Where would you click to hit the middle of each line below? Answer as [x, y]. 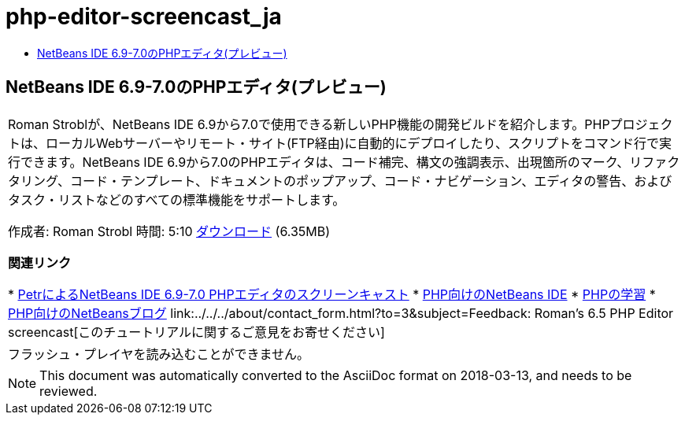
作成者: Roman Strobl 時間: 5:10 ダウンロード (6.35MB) [169, 231]
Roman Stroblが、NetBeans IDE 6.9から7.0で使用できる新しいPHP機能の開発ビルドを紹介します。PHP [309, 124]
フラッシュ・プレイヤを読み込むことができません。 [159, 354]
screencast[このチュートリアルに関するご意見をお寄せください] [196, 332]
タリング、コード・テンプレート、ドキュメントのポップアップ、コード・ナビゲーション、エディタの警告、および [340, 181]
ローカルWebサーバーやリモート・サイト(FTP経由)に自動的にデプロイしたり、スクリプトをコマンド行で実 [359, 143]
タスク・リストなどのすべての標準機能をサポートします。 [177, 199]
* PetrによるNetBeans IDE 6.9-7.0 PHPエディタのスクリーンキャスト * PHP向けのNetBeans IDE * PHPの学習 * [332, 294]
